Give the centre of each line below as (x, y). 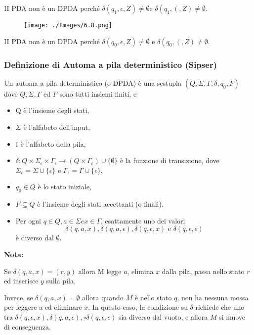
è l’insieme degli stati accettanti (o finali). (100, 204)
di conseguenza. (27, 326)
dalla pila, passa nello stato (203, 271)
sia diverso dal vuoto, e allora (163, 316)
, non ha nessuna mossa (213, 297)
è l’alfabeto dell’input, (57, 127)
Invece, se (19, 297)
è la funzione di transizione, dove (169, 160)
